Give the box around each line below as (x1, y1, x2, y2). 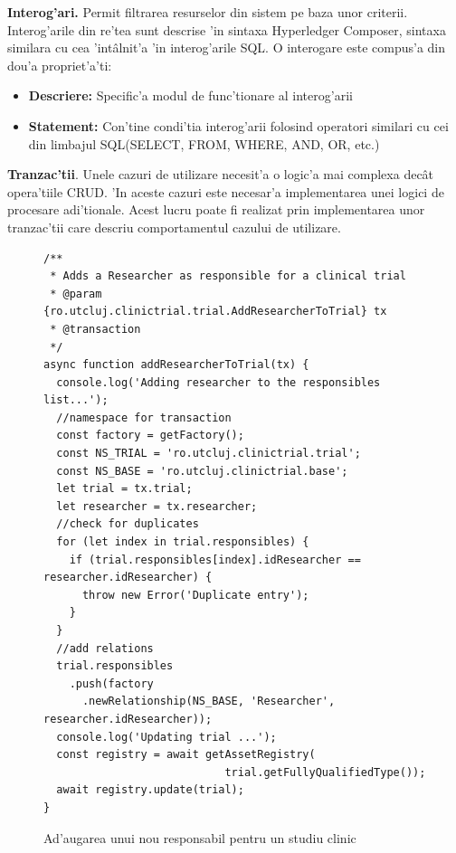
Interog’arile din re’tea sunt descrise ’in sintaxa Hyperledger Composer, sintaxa (7, 20, 446, 39)
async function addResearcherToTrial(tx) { (43, 358, 309, 372)
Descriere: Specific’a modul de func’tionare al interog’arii (28, 86, 353, 105)
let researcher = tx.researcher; (56, 499, 258, 513)
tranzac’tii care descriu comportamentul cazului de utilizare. (7, 217, 341, 236)
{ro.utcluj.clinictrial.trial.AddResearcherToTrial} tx (43, 305, 387, 318)
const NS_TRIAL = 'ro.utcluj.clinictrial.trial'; (56, 447, 361, 460)
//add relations (56, 641, 154, 655)
